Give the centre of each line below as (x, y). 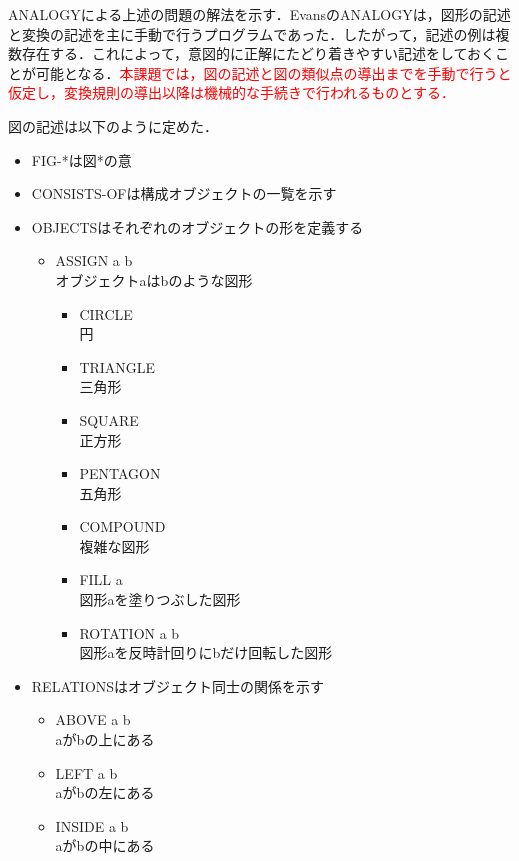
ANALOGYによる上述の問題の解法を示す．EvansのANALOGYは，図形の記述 (259, 14)
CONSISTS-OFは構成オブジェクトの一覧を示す (184, 193)
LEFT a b (86, 772)
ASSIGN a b (94, 260)
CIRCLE (106, 313)
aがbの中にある (105, 845)
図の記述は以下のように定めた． (113, 125)
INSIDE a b (92, 825)
